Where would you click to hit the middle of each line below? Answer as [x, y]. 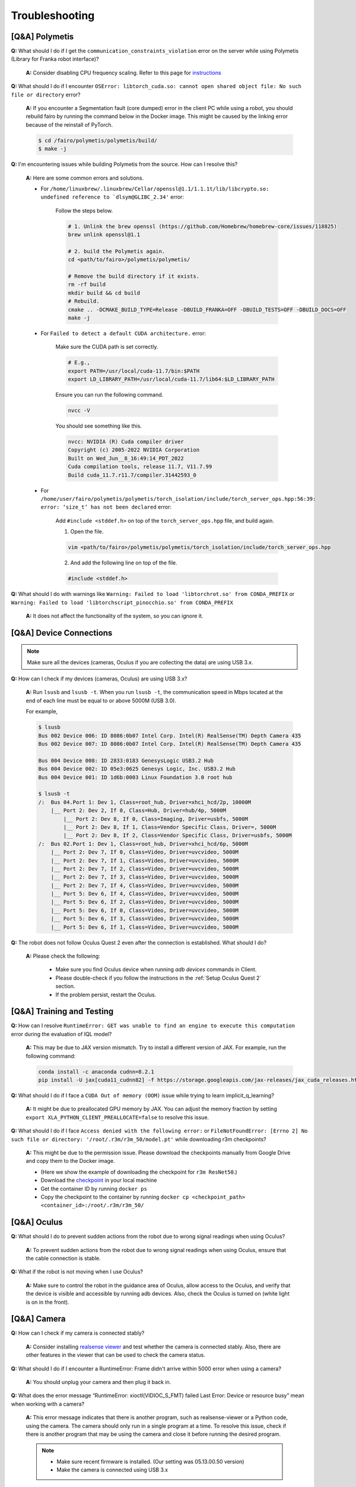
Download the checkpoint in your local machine [99, 1180]
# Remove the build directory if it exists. [134, 276]
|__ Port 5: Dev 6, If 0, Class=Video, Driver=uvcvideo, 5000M [145, 910]
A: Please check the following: [63, 956]
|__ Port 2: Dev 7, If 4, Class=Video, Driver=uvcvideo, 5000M [145, 885]
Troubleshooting [53, 15]
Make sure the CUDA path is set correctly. [107, 347]
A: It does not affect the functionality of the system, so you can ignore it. [115, 616]
